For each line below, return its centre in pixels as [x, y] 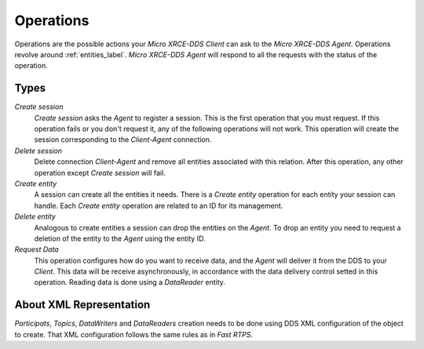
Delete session [38, 151]
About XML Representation [82, 305]
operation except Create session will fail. [100, 173]
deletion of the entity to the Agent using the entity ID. [120, 238]
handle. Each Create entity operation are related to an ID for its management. [159, 205]
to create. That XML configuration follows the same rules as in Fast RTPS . [134, 334]
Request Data [37, 249]
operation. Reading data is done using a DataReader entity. [130, 282]
